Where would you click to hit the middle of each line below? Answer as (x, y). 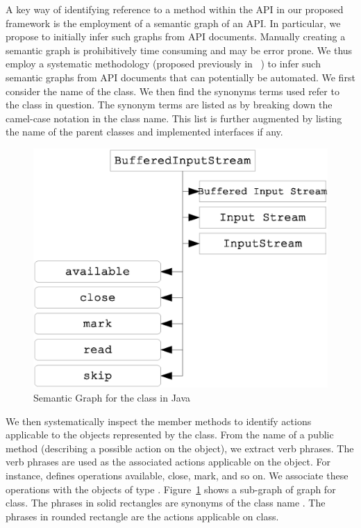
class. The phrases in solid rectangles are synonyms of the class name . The (166, 503)
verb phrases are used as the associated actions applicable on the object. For (168, 462)
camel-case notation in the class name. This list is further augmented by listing (174, 118)
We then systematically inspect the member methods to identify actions (159, 421)
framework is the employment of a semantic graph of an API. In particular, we (173, 23)
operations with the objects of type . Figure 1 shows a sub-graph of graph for (171, 489)
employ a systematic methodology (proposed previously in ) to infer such (163, 64)
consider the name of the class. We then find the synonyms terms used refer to (173, 91)
